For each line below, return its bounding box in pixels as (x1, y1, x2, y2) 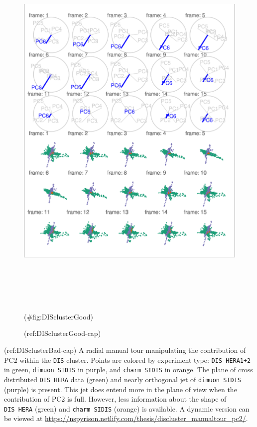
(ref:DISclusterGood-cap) (24, 328, 101, 338)
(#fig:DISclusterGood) (24, 311, 93, 321)
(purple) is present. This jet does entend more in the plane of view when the (4, 384, 237, 394)
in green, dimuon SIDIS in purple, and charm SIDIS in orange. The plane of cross (4, 364, 253, 375)
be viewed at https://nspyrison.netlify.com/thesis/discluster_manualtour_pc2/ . (4, 413, 248, 424)
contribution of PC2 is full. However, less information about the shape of (4, 394, 227, 404)
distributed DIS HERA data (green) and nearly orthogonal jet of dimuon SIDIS (4, 374, 241, 384)
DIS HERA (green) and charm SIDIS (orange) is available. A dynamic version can (4, 403, 250, 414)
